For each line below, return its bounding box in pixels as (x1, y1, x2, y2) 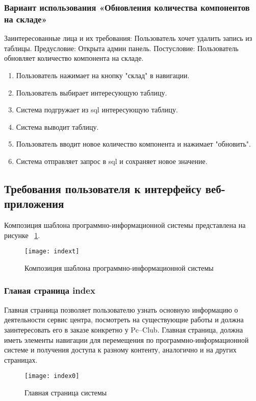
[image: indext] (24, 248, 80, 255)
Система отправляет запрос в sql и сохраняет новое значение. (16, 155, 208, 166)
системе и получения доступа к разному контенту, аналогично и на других (4, 344, 237, 355)
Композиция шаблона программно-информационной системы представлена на (4, 220, 246, 230)
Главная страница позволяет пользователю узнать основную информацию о (4, 304, 238, 315)
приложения (4, 196, 64, 211)
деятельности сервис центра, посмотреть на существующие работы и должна (4, 314, 244, 325)
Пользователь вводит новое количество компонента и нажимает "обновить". (16, 138, 251, 149)
